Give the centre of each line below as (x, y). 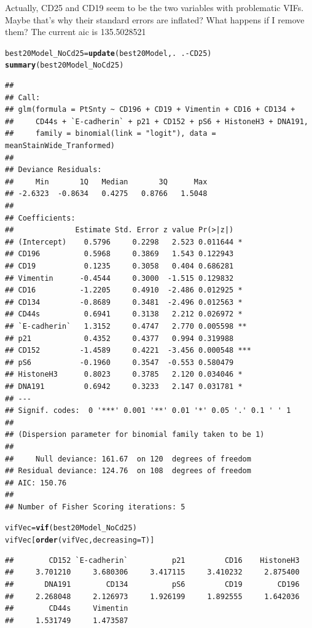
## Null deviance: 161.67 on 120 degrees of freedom (128, 459)
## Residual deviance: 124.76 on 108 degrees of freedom (128, 471)
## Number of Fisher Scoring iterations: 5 (95, 507)
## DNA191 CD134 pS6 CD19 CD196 (152, 584)
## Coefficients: (40, 218)
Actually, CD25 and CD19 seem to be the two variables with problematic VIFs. (154, 7)
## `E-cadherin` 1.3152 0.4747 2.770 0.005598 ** (126, 326)
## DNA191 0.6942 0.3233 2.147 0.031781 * (124, 386)
